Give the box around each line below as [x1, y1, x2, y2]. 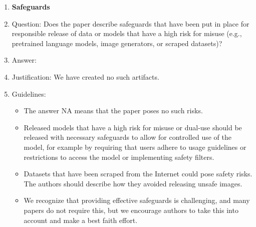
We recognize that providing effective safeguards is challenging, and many [24, 195, 250, 205]
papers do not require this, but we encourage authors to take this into [24, 204, 238, 215]
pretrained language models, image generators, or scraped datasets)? [12, 38, 222, 48]
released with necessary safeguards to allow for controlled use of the [24, 132, 231, 142]
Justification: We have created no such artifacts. [12, 71, 159, 82]
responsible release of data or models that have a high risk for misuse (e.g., [12, 28, 242, 39]
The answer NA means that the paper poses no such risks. [24, 105, 203, 116]
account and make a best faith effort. [24, 214, 138, 225]
